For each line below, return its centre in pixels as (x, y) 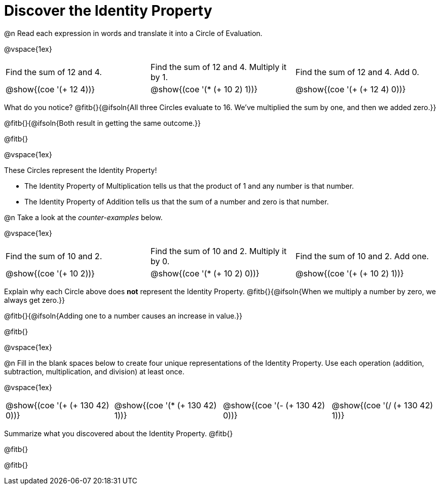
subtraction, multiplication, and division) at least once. (94, 371)
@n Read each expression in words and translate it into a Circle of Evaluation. (133, 33)
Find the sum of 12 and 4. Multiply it (218, 67)
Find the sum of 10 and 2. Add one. (362, 256)
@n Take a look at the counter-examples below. (83, 217)
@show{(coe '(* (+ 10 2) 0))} (205, 273)
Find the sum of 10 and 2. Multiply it (218, 251)
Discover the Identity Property (108, 11)
